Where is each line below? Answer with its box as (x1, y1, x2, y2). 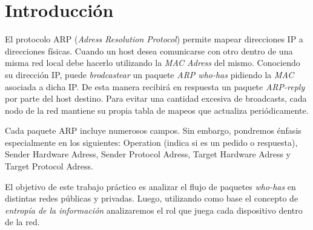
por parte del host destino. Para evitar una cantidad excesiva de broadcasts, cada (5, 92, 307, 105)
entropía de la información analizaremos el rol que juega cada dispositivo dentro (5, 203, 303, 216)
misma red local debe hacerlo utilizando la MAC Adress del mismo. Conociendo (5, 56, 300, 69)
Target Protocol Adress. (5, 160, 93, 172)
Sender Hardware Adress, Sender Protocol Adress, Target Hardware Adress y (5, 148, 291, 160)
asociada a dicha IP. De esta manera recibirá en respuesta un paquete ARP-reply (5, 80, 305, 93)
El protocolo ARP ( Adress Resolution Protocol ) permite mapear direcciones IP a (5, 33, 303, 45)
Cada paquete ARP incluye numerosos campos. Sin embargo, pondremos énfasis (5, 124, 301, 137)
